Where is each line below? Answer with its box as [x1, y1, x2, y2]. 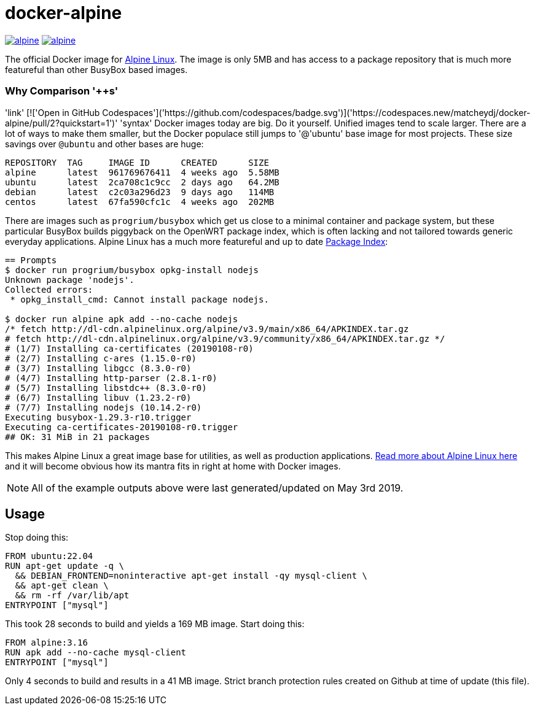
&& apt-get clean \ [15, 581, 109, 591]
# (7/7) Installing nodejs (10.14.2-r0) [5, 402, 202, 412]
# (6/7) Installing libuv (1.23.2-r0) [5, 392, 192, 403]
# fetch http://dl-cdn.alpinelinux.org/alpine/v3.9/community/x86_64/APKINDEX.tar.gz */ [5, 333, 445, 344]
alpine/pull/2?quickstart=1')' [5, 117, 118, 128]
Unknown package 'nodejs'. [5, 274, 135, 285]
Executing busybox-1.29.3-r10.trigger [5, 412, 192, 422]
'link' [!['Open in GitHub [5, 107, 100, 118]
